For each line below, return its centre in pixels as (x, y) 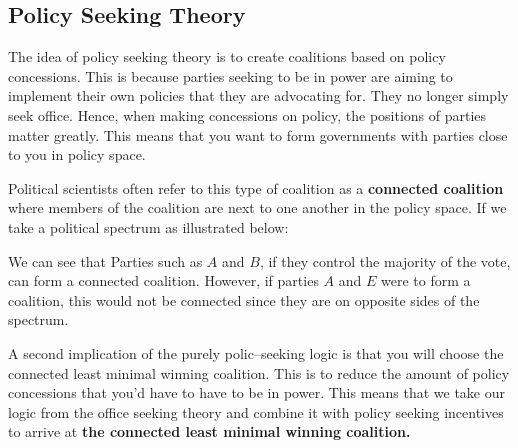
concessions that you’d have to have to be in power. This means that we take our (257, 392)
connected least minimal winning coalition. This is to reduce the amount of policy (259, 372)
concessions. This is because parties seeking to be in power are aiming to (230, 75)
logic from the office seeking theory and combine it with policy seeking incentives (256, 411)
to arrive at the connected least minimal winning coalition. (209, 431)
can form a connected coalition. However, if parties (163, 280)
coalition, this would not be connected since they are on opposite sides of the (244, 299)
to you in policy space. (77, 154)
